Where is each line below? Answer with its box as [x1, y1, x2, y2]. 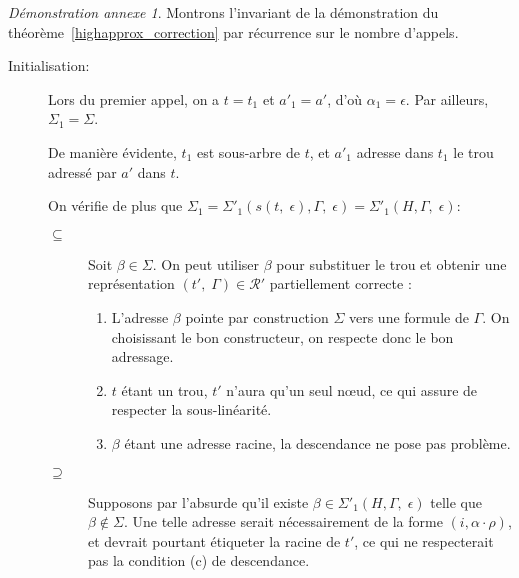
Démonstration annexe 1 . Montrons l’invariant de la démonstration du [8, 2, 439, 22]
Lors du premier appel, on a [48, 88, 220, 109]
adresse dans [356, 141, 434, 162]
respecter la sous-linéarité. [111, 399, 272, 420]
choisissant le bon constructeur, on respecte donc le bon [111, 326, 454, 347]
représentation [88, 273, 175, 294]
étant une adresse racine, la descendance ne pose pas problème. [124, 432, 511, 453]
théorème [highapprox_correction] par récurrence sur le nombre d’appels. [8, 21, 459, 42]
